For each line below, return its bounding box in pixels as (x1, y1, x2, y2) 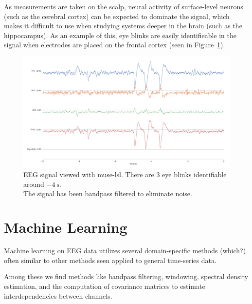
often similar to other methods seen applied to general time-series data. (4, 255, 216, 265)
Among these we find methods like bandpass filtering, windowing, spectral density (4, 271, 248, 282)
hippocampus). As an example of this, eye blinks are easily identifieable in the (4, 30, 236, 40)
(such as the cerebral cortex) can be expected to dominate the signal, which (4, 11, 230, 21)
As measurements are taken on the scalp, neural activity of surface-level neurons (4, 1, 243, 11)
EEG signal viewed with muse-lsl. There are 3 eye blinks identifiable (23, 169, 227, 180)
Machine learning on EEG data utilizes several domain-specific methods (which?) (4, 245, 246, 256)
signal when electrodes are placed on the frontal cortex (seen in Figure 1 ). (4, 40, 225, 50)
